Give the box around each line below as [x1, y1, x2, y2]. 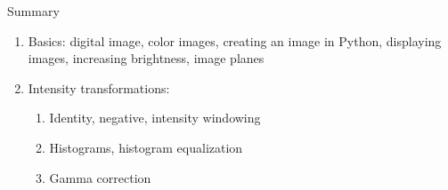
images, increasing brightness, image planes [28, 49, 265, 67]
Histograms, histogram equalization [49, 138, 243, 156]
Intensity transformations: [28, 78, 170, 97]
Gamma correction [49, 168, 151, 186]
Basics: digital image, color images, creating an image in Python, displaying [28, 31, 442, 50]
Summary [7, 2, 60, 20]
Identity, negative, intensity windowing [49, 108, 261, 127]
